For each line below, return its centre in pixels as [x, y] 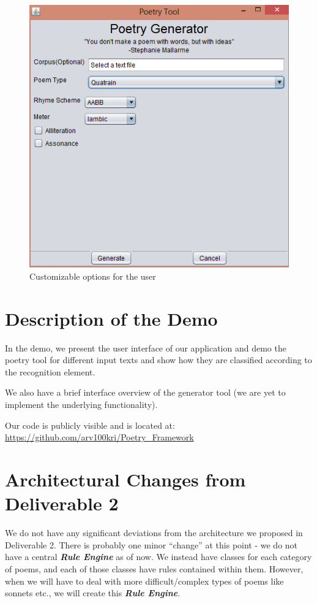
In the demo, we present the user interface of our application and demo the [146, 348]
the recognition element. [50, 371]
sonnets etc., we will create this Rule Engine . [93, 593]
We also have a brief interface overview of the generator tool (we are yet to [145, 392]
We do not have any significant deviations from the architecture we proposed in [154, 533]
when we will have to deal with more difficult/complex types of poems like [144, 581]
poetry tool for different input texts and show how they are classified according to [158, 360]
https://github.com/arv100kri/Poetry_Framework [99, 437]
